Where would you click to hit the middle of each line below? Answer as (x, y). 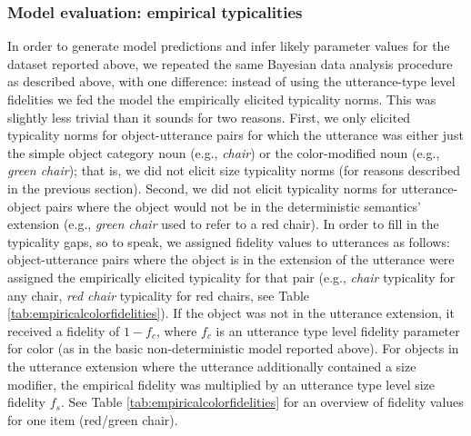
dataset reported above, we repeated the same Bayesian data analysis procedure (230, 63)
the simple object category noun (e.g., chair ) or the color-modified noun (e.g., (224, 152)
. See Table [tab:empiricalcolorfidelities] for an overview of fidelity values (262, 402)
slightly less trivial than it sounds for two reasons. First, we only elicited (209, 117)
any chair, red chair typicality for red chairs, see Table (159, 295)
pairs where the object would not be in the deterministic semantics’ (233, 206)
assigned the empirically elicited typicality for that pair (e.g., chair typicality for (231, 277)
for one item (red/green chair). (93, 419)
